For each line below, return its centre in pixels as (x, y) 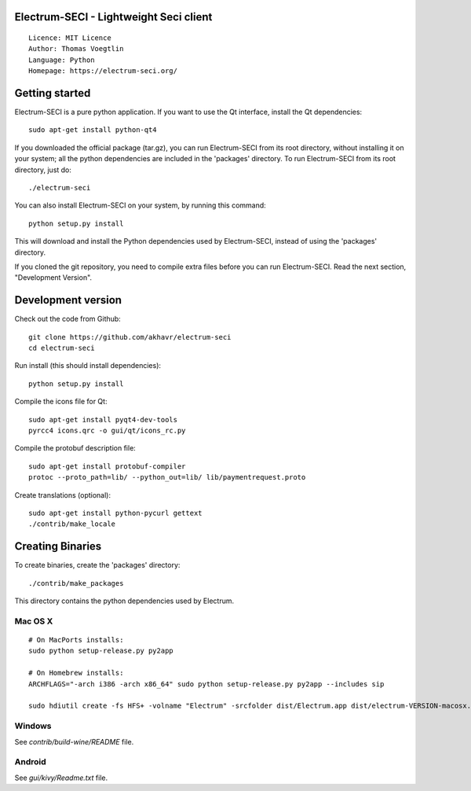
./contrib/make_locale (72, 524)
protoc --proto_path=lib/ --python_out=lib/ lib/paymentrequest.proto (167, 477)
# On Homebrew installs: (76, 673)
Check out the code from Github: (68, 319)
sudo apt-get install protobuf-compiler (107, 466)
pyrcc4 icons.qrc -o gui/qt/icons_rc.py (107, 431)
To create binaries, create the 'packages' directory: (97, 565)
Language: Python (62, 60)
